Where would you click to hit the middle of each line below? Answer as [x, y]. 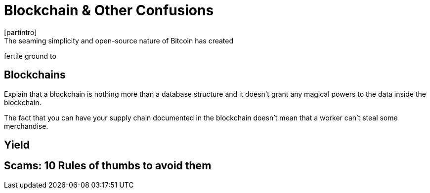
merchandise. [26, 126]
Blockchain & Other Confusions [109, 10]
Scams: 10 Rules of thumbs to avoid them [108, 166]
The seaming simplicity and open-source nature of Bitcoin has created [119, 40]
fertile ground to [30, 56]
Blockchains [35, 75]
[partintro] [21, 32]
